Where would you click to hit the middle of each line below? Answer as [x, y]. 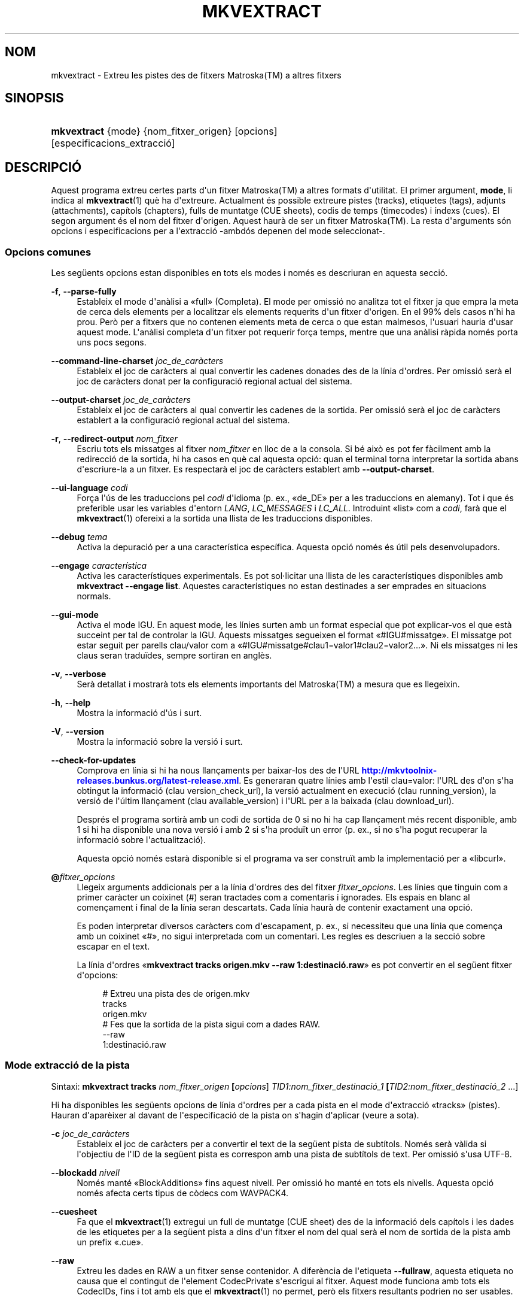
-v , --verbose [79, 674]
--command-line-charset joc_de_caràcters [137, 361]
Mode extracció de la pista [68, 1065]
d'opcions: [98, 975]
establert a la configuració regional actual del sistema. [183, 420]
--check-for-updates [94, 760]
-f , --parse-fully [84, 292]
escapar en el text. [113, 947]
